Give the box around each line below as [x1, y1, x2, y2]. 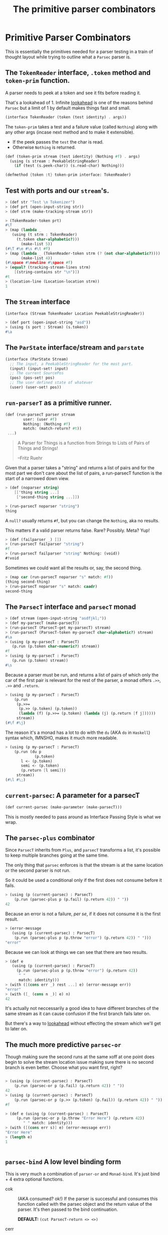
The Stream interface [5, 298, 70, 306]
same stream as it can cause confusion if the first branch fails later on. [5, 1011, 151, 1017]
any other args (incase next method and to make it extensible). [5, 129, 134, 135]
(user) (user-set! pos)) [10, 385, 62, 390]
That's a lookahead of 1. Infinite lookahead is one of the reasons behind [5, 99, 153, 105]
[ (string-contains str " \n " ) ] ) [14, 269, 80, 275]
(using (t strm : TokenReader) [12, 232, 78, 237]
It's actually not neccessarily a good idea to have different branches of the [5, 1005, 159, 1011]
